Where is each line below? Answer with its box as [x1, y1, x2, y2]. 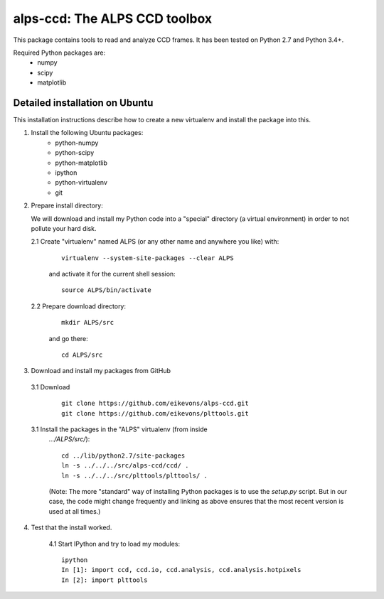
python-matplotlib [55, 158, 108, 167]
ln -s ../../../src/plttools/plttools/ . [61, 471, 208, 480]
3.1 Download [31, 382, 70, 391]
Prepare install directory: [31, 201, 103, 210]
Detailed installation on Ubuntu [13, 97, 154, 109]
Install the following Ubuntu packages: [31, 129, 144, 137]
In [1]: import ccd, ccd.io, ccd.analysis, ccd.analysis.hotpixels [61, 566, 302, 574]
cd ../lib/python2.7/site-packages [61, 451, 186, 460]
